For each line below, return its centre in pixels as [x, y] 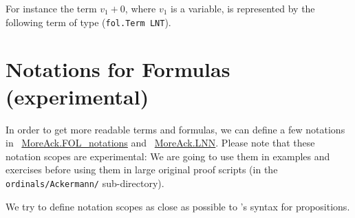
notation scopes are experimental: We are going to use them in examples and [168, 156]
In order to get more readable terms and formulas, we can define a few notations [175, 129]
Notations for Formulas [118, 69]
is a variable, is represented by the [243, 8]
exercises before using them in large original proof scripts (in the [142, 170]
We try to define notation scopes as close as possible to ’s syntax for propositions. [178, 206]
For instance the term [51, 8]
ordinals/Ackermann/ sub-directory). [85, 183]
